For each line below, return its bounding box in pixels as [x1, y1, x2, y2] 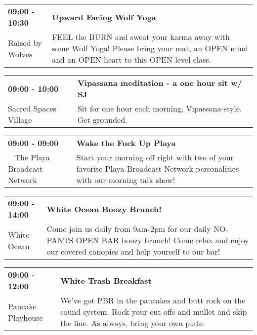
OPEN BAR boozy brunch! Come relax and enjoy [76, 234, 249, 246]
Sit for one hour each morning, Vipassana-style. [77, 103, 242, 114]
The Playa [14, 151, 50, 163]
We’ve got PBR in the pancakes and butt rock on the [60, 295, 246, 306]
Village [8, 114, 32, 125]
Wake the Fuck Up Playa [76, 137, 176, 149]
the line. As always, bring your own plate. [60, 317, 205, 329]
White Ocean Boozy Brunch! [46, 203, 162, 215]
